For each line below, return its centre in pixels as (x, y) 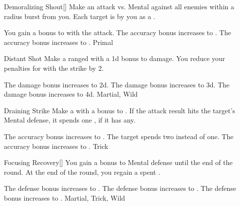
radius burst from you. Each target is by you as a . (80, 16)
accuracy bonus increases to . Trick (56, 146)
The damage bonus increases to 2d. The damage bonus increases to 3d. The (117, 84)
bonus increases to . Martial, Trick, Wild (65, 197)
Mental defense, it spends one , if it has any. (70, 120)
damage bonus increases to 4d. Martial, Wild (71, 94)
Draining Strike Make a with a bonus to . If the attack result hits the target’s (120, 110)
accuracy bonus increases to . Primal (59, 42)
